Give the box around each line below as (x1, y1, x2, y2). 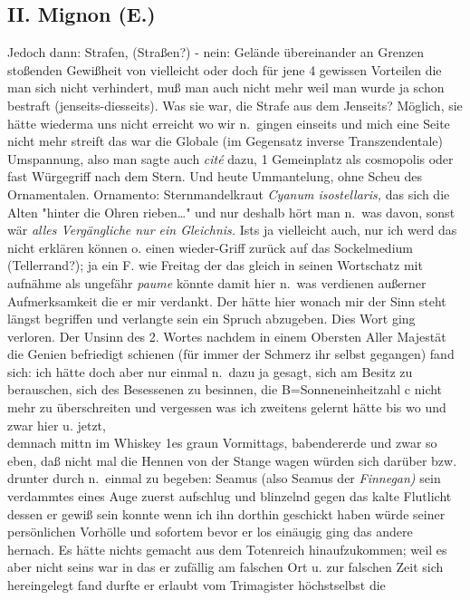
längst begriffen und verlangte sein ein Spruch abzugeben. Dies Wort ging (7, 309, 416, 328)
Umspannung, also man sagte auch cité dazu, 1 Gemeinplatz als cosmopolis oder (7, 149, 454, 168)
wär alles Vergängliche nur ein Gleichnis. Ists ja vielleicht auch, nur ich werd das (7, 220, 457, 239)
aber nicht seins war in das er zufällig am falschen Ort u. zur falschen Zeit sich (7, 557, 444, 576)
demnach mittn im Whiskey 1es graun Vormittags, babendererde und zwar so (7, 433, 437, 452)
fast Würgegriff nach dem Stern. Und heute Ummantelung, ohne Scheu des (7, 167, 422, 186)
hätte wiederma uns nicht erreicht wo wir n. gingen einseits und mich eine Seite (7, 113, 450, 132)
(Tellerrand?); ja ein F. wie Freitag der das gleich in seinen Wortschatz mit (7, 256, 423, 275)
